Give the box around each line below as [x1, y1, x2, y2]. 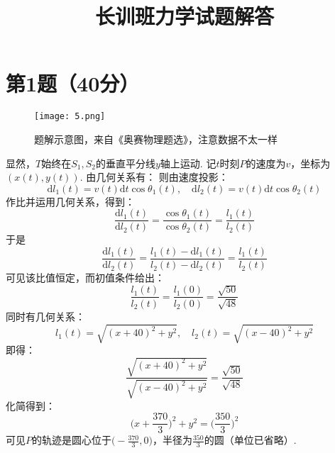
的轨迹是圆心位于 [32, 432, 111, 447]
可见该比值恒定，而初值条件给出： [6, 270, 165, 285]
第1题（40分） [6, 69, 140, 98]
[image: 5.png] [34, 111, 106, 122]
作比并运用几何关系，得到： [6, 194, 135, 208]
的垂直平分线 [95, 155, 155, 170]
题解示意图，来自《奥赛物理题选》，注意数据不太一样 [34, 131, 278, 146]
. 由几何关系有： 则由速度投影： [79, 169, 229, 184]
